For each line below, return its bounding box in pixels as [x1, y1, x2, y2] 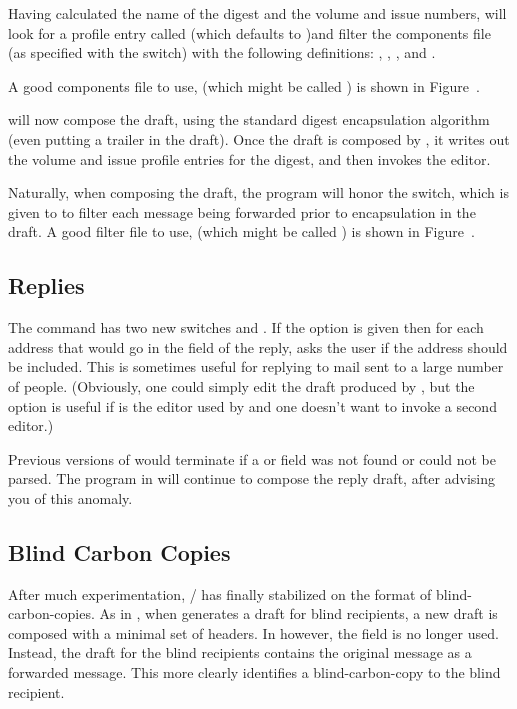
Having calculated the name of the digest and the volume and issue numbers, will [8, 3, 507, 23]
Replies [8, 270, 85, 301]
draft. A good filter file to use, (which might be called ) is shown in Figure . [8, 221, 475, 242]
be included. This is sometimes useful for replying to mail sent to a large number [8, 356, 504, 377]
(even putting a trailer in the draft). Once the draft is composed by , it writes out [8, 128, 510, 149]
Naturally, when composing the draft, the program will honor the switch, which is [8, 182, 509, 203]
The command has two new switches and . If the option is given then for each [8, 317, 484, 338]
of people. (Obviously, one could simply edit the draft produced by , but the [8, 375, 475, 396]
